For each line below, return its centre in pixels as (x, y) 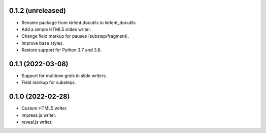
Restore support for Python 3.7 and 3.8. (62, 50)
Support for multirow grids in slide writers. (64, 76)
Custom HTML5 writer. (44, 108)
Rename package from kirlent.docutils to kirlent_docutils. (79, 23)
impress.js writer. (39, 115)
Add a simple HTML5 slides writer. (56, 29)
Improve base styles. (43, 43)
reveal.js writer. (37, 122)
